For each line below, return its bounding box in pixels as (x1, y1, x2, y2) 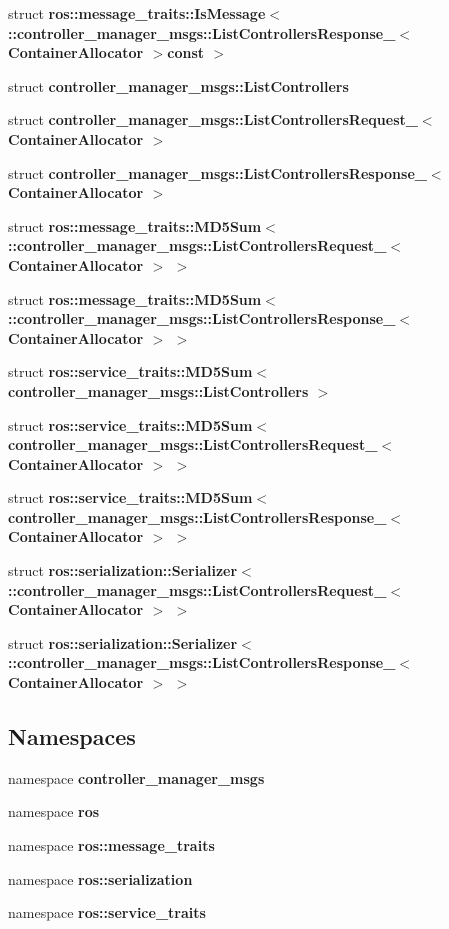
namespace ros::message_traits (8, 835, 215, 856)
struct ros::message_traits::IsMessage (8, 3, 266, 23)
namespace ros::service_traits (8, 902, 206, 923)
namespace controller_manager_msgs (8, 767, 265, 788)
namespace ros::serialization (8, 868, 193, 889)
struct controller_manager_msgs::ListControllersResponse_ (8, 162, 427, 183)
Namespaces (8, 721, 136, 752)
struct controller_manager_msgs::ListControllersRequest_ (8, 109, 418, 130)
